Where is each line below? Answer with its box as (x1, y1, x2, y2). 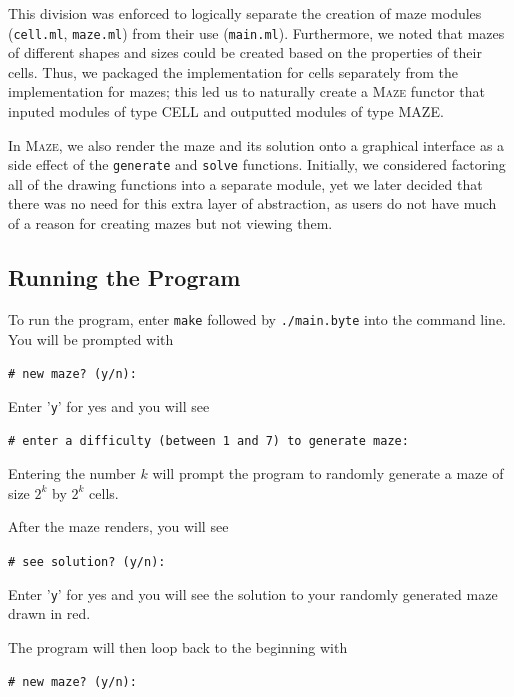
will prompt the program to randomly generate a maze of (152, 463, 504, 484)
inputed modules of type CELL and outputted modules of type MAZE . (8, 101, 444, 122)
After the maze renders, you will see (8, 516, 229, 537)
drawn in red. (8, 603, 91, 624)
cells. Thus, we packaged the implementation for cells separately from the (8, 61, 458, 82)
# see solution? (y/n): (8, 554, 166, 569)
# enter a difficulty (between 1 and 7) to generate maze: (8, 434, 409, 449)
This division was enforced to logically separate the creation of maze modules (8, 3, 482, 23)
